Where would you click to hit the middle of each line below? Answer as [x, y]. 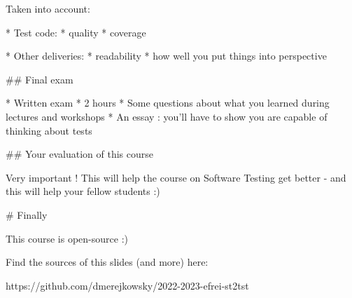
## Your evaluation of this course [80, 154]
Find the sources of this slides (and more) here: [107, 262]
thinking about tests [49, 130]
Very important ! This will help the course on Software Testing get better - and [176, 177]
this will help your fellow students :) [83, 191]
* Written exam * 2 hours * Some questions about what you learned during [168, 103]
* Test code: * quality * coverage [76, 32]
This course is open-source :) [67, 238]
